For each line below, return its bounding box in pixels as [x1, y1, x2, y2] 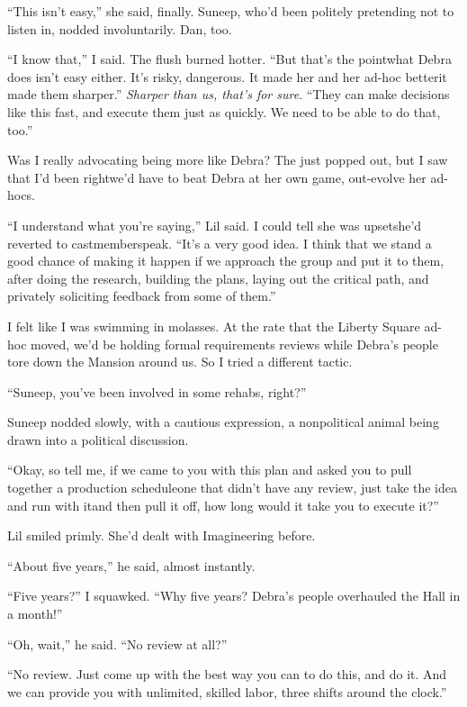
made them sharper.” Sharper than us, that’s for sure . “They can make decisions [7, 85, 450, 104]
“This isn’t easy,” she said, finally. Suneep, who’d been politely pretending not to [7, 2, 454, 20]
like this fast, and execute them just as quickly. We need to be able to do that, [7, 102, 441, 121]
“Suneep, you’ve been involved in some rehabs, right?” [7, 382, 307, 401]
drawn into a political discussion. [7, 430, 189, 449]
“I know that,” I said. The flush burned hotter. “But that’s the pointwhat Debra [7, 50, 452, 68]
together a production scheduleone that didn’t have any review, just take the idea [7, 478, 458, 497]
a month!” [7, 604, 63, 623]
